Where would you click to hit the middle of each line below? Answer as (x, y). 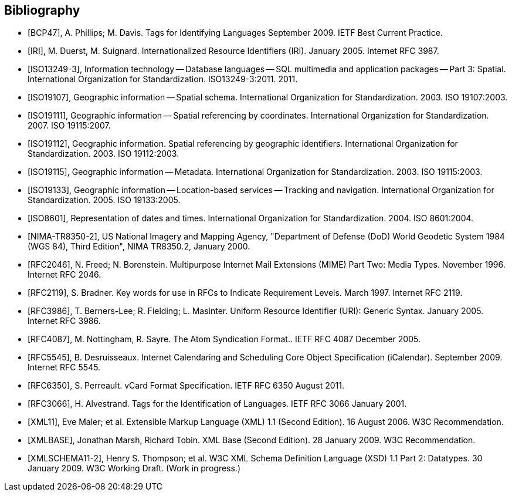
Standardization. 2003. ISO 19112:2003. (104, 154)
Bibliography (42, 10)
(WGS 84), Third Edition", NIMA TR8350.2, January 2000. (139, 247)
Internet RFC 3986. (64, 321)
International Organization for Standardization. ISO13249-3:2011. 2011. (163, 79)
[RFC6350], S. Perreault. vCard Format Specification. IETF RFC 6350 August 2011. (186, 386)
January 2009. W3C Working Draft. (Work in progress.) (134, 468)
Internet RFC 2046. (65, 275)
